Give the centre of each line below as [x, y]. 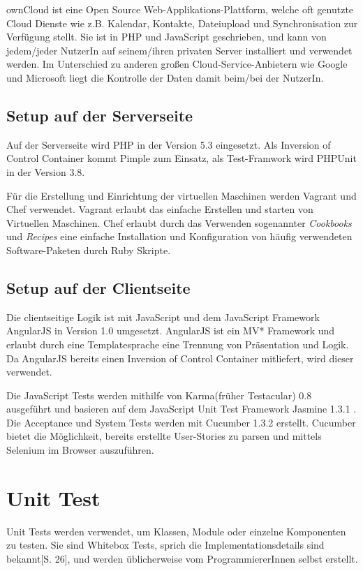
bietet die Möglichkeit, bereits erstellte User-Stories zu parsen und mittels [164, 436]
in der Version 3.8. [46, 171]
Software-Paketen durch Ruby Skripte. [89, 250]
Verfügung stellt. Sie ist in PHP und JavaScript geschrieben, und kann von [166, 37]
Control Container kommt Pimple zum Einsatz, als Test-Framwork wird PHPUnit [181, 158]
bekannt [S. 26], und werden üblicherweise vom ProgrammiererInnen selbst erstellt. [182, 558]
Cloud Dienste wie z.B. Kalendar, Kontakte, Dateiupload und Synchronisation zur [182, 23]
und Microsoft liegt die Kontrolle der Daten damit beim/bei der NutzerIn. [165, 77]
